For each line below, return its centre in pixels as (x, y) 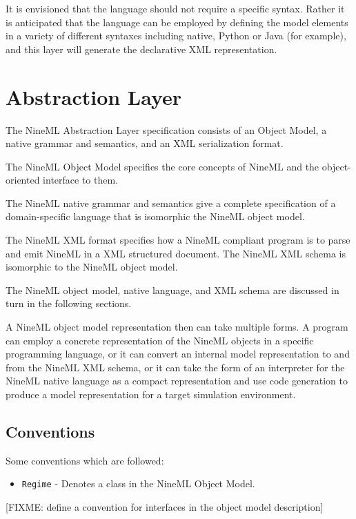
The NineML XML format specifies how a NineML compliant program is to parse (178, 240)
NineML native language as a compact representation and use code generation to (177, 381)
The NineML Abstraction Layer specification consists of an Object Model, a (166, 129)
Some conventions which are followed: (85, 460)
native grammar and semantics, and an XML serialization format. (145, 143)
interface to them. (81, 180)
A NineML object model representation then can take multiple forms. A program (177, 327)
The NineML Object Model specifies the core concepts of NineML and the (162, 166)
